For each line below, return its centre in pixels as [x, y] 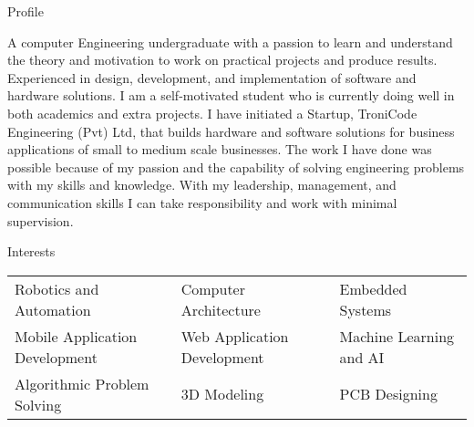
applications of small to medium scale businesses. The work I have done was [220, 149]
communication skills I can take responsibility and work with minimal [202, 202]
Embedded [373, 288]
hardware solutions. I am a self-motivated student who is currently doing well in [231, 95]
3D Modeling [222, 394]
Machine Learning [397, 336]
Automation [53, 309]
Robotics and [57, 288]
